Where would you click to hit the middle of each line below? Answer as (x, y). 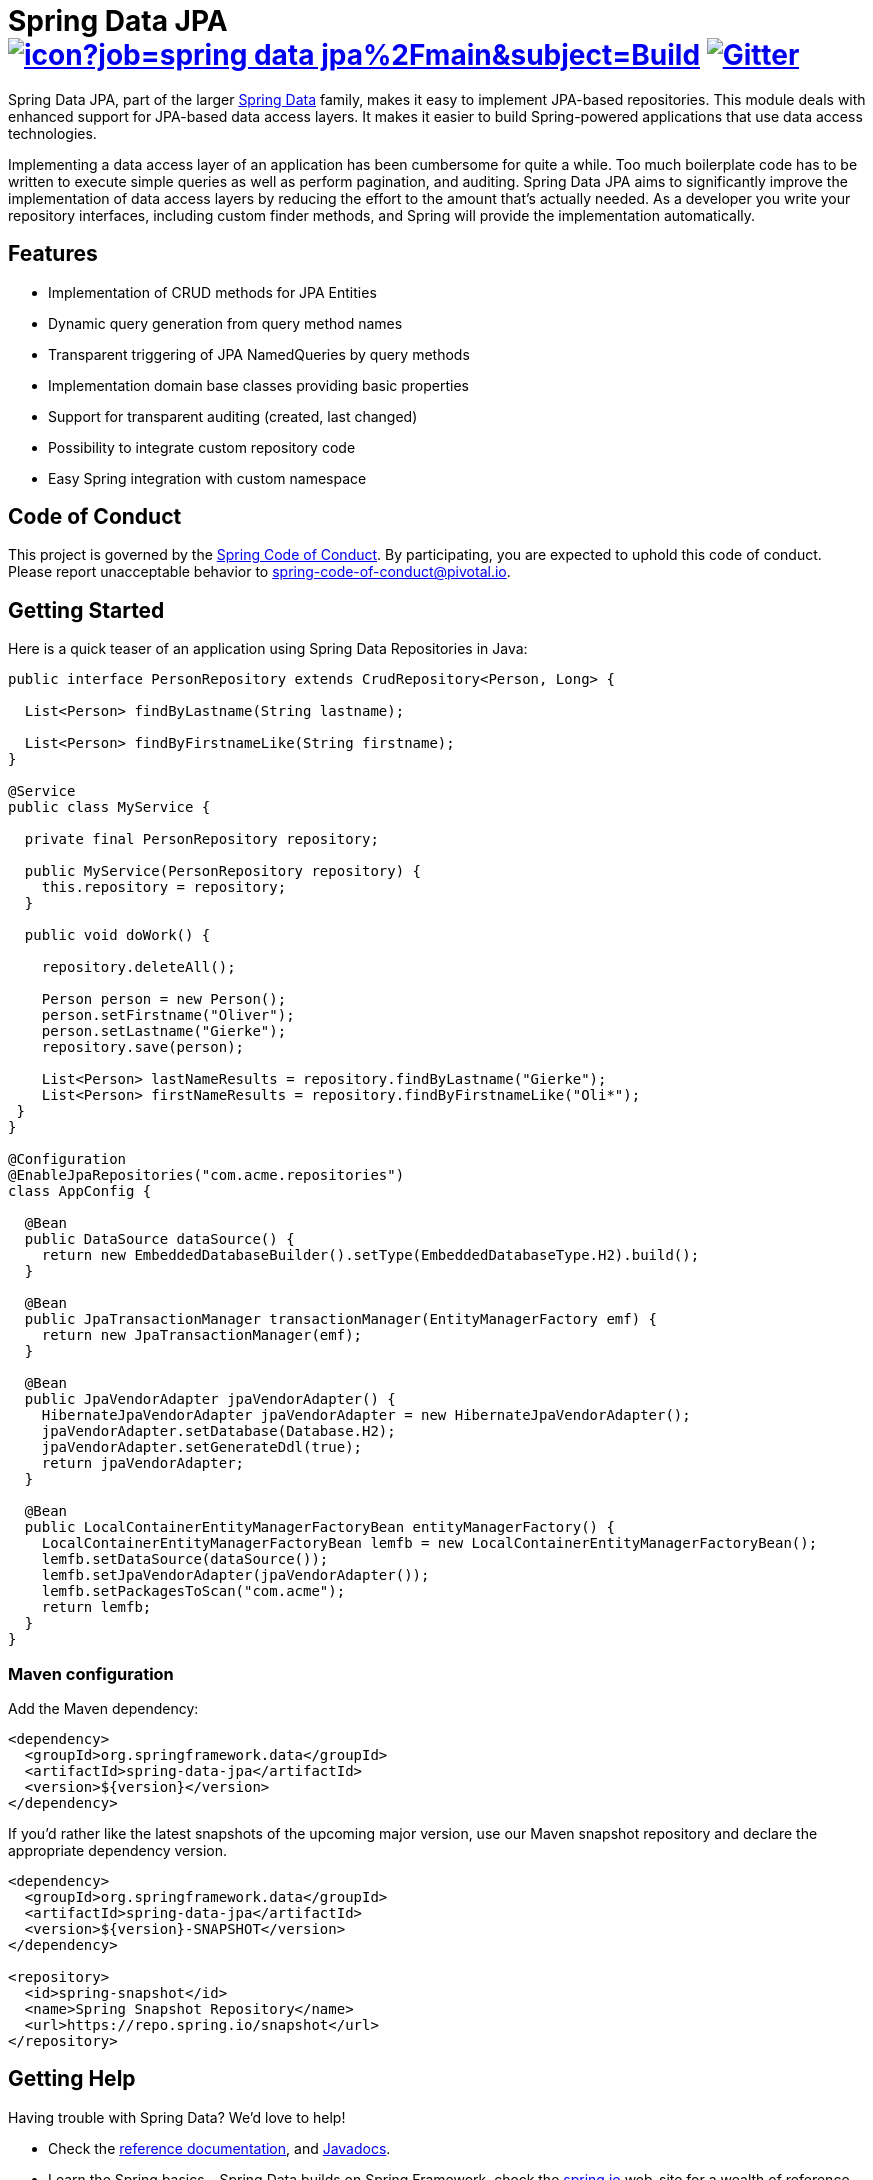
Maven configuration (91, 1673)
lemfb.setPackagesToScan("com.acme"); (193, 1591)
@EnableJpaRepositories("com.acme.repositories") (206, 1175)
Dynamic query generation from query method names (225, 323)
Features (53, 254)
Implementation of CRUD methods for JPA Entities (212, 292)
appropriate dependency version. (117, 1851)
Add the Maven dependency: (103, 1709)
